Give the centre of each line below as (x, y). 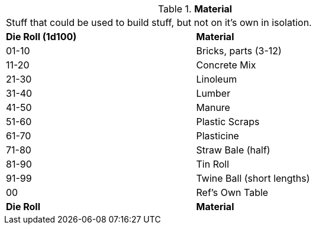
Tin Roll (213, 164)
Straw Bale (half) (233, 150)
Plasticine (217, 136)
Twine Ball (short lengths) (253, 178)
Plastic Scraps (228, 122)
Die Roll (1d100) (41, 37)
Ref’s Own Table (232, 192)
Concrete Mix (226, 65)
